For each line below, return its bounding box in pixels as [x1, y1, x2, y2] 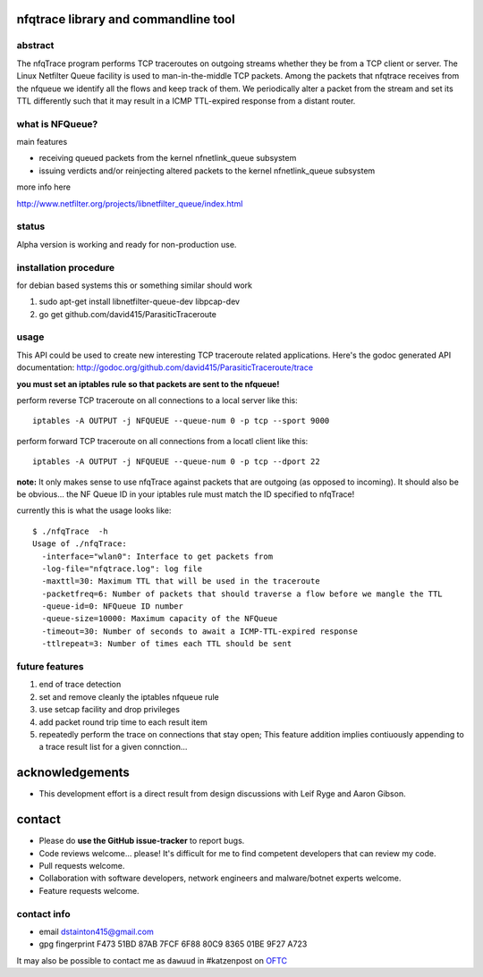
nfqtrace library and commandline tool [16, 12, 236, 27]
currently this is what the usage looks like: [16, 505, 172, 516]
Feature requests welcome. [38, 885, 140, 896]
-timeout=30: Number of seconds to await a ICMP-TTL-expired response [41, 626, 358, 636]
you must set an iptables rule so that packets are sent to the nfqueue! [16, 378, 280, 389]
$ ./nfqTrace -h [32, 526, 108, 536]
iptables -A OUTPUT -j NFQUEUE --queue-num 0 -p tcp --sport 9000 [32, 416, 330, 426]
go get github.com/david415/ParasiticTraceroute [38, 308, 216, 319]
